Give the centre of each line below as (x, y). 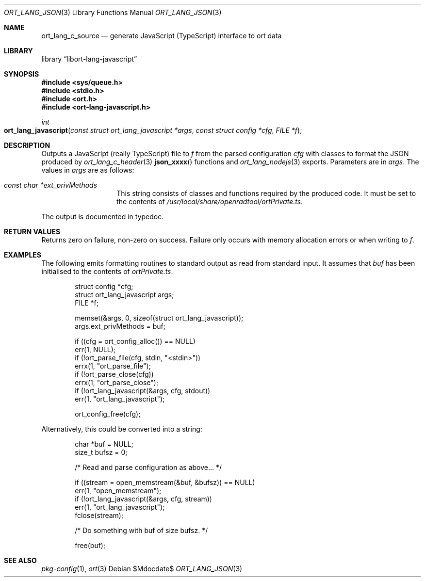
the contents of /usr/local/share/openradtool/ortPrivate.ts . (210, 202)
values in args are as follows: (88, 170)
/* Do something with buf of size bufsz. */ (141, 530)
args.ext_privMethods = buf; (120, 326)
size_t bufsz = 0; (101, 452)
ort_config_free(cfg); (108, 414)
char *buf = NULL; (104, 444)
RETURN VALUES (32, 232)
